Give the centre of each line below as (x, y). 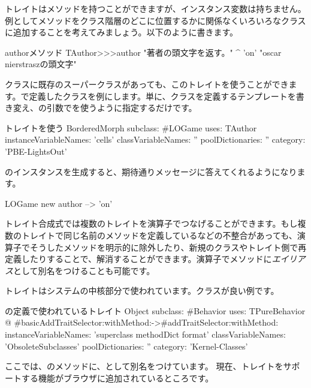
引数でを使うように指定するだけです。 (122, 108)
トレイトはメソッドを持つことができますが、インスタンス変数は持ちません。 (155, 8)
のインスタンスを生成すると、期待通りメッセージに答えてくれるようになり (151, 171)
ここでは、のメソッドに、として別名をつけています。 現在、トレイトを (144, 366)
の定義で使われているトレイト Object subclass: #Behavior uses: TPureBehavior (155, 310)
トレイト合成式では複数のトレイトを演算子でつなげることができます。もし (151, 223)
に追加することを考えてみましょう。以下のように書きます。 (122, 32)
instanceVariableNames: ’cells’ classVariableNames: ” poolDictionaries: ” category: (155, 139)
